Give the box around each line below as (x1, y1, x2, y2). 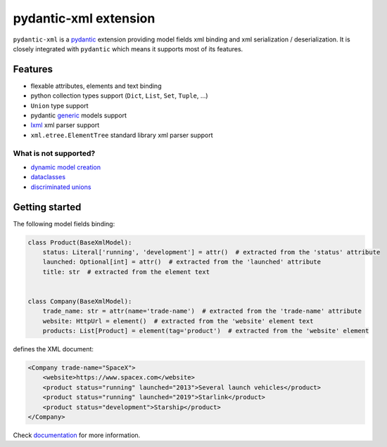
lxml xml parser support (30, 121, 100, 129)
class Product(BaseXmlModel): (27, 238, 132, 246)
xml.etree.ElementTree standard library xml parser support (30, 131, 213, 139)
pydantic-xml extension (13, 11, 156, 26)
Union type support (30, 101, 89, 110)
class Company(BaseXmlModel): (27, 297, 132, 305)
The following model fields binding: (13, 219, 115, 228)
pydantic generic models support (30, 111, 127, 119)
